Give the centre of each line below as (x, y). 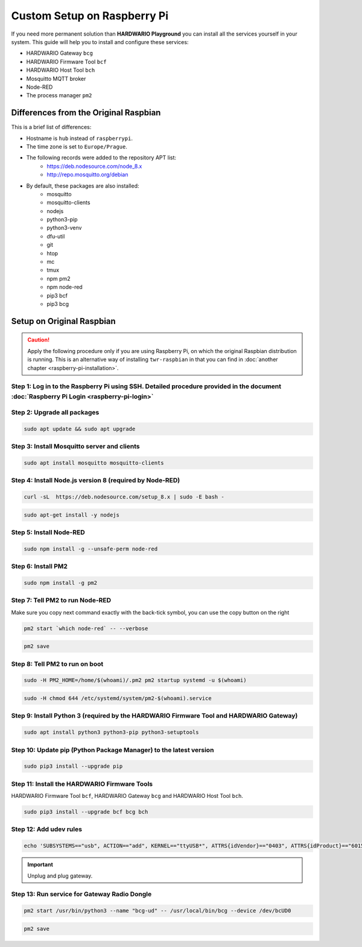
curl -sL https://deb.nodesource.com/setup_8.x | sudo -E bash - (124, 497)
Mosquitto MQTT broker (56, 78)
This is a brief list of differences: (51, 127)
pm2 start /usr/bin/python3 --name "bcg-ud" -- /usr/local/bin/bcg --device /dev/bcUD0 (157, 911)
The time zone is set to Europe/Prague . (77, 146)
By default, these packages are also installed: (83, 186)
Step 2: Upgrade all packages (55, 412)
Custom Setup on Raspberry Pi (90, 16)
